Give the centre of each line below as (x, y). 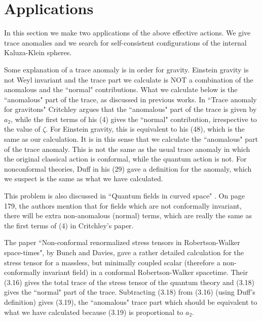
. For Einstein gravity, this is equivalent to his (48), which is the (145, 129)
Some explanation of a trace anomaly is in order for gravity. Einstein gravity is (126, 69)
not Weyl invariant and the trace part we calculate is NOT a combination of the (129, 79)
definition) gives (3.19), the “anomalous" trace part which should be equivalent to (131, 302)
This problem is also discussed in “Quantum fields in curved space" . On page (124, 196)
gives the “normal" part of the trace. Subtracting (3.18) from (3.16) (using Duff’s (130, 292)
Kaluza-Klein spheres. (38, 52)
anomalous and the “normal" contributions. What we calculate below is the (121, 89)
